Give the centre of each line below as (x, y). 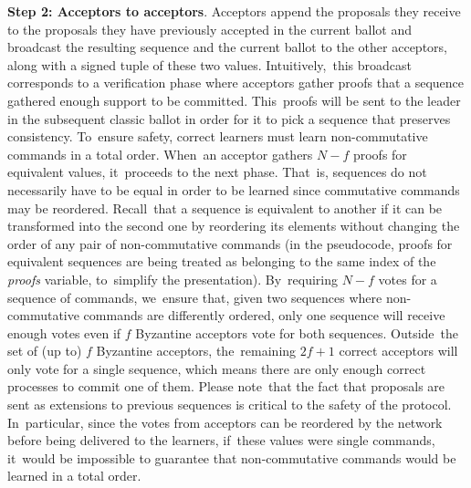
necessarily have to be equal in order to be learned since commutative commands (234, 189)
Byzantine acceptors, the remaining (196, 351)
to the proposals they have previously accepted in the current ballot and (209, 29)
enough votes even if (64, 332)
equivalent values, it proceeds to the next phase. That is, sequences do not (217, 172)
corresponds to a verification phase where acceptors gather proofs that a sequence (236, 83)
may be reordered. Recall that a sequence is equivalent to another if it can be (225, 208)
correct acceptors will (398, 351)
